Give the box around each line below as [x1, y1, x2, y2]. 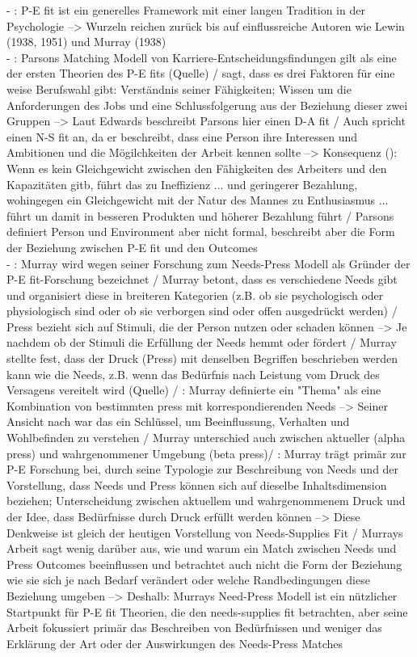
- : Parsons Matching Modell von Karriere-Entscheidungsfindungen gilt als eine [6, 48, 397, 65]
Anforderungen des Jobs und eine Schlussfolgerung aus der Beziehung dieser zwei [6, 96, 408, 113]
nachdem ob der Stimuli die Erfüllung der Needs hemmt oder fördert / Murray [6, 334, 397, 351]
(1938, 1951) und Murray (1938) [6, 33, 166, 50]
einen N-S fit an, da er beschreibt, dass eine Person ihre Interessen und [6, 128, 358, 145]
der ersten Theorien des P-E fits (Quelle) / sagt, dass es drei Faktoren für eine [6, 65, 395, 82]
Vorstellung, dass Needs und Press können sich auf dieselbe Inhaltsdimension [6, 476, 387, 493]
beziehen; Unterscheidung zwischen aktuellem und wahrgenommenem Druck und [6, 492, 406, 509]
